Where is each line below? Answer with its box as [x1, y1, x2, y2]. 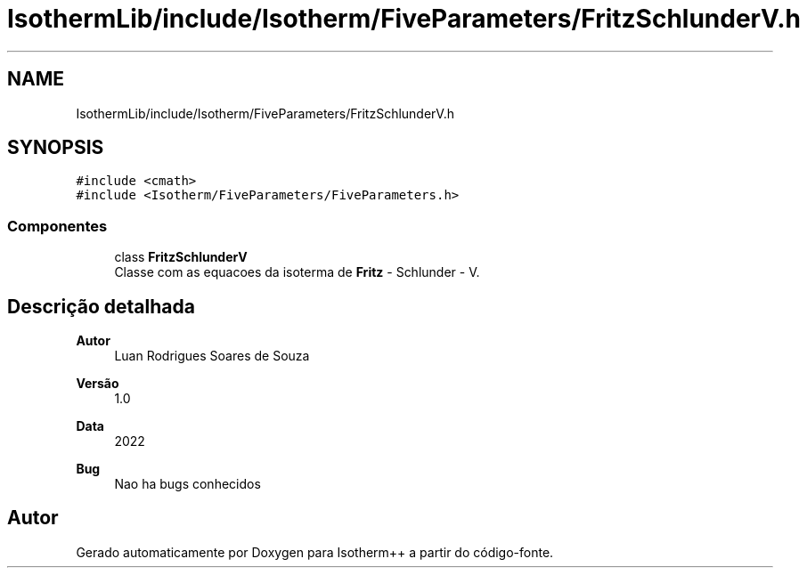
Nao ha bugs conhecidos [114, 476, 261, 492]
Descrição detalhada [7, 295, 195, 318]
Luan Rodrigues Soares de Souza [114, 348, 310, 364]
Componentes [7, 216, 108, 235]
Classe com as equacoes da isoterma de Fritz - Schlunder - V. [114, 264, 480, 280]
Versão [76, 376, 119, 392]
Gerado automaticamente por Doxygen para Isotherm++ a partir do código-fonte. [76, 544, 554, 560]
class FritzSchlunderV [114, 249, 248, 265]
